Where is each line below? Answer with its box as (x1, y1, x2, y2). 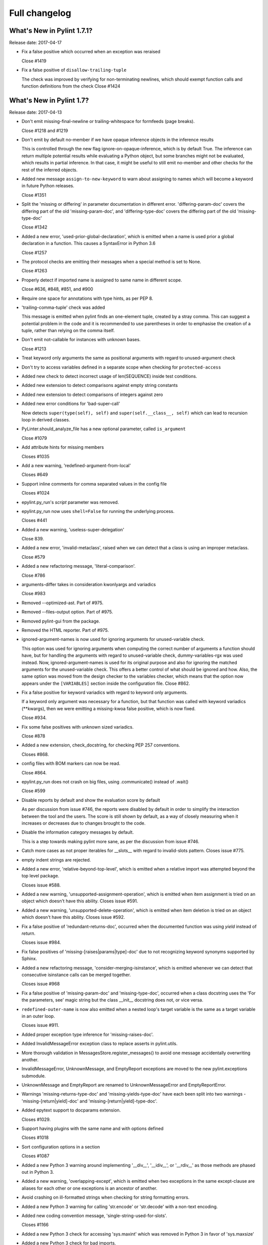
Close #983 (21, 591, 46, 597)
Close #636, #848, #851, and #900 (21, 286, 94, 292)
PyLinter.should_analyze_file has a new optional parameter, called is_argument (21, 426, 186, 432)
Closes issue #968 (21, 981, 60, 987)
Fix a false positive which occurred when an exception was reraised (21, 49, 161, 55)
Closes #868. (21, 751, 49, 757)
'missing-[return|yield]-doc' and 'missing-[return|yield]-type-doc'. (21, 1098, 158, 1104)
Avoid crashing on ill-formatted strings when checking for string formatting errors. (21, 1194, 190, 1200)
